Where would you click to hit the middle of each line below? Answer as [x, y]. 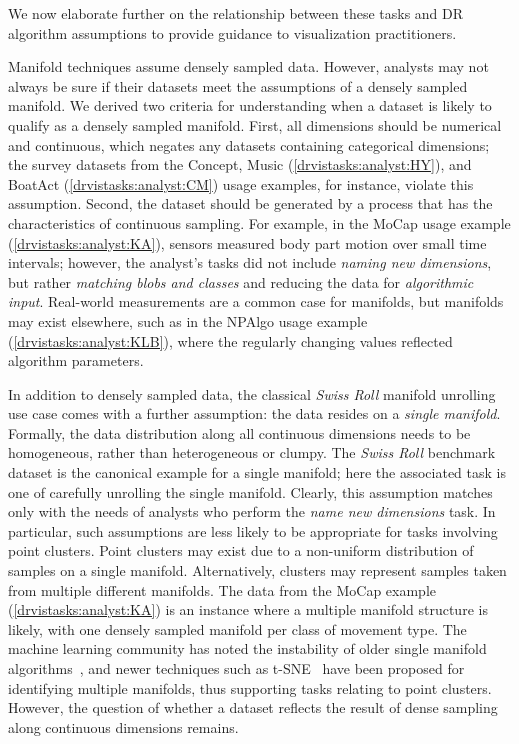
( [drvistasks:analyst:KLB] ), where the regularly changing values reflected [230, 340]
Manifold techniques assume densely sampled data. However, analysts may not [248, 66]
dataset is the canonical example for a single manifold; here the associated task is [257, 472]
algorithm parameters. [76, 360]
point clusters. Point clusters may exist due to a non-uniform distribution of [241, 550]
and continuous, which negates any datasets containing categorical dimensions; [249, 144]
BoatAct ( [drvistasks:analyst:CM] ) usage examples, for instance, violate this [241, 183]
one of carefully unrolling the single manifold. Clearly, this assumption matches [250, 491]
